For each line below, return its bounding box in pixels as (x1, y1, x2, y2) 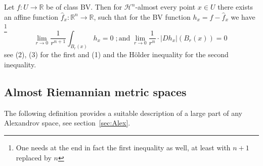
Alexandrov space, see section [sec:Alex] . (4, 117, 130, 128)
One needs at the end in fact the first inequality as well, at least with (16, 142, 231, 152)
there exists (217, 2, 253, 12)
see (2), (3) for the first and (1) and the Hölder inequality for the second (4, 49, 229, 60)
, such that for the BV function (94, 11, 191, 22)
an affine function (4, 11, 58, 22)
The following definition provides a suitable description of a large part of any (4, 107, 242, 118)
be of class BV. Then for (46, 2, 122, 12)
